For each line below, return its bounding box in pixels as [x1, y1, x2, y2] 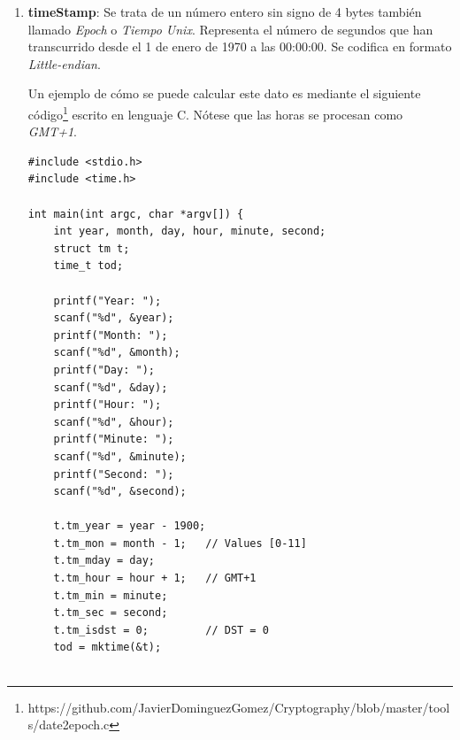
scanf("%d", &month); [53, 346, 180, 359]
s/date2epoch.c [27, 715, 110, 734]
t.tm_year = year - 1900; [53, 520, 206, 533]
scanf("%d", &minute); [53, 450, 187, 463]
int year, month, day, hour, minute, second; [53, 225, 326, 238]
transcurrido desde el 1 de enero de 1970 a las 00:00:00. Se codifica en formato [27, 37, 452, 56]
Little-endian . [27, 54, 101, 73]
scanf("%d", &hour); [53, 415, 174, 428]
